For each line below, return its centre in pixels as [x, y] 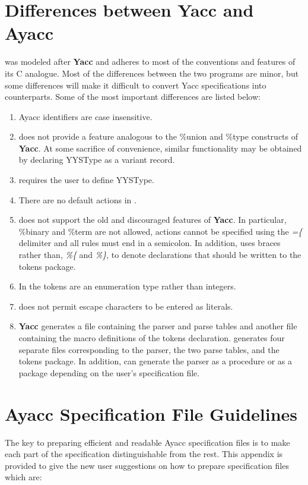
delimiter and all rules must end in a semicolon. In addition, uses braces [150, 243]
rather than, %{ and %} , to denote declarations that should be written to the [160, 255]
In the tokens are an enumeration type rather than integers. [127, 286]
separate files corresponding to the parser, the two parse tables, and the [149, 349]
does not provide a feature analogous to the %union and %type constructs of [158, 136]
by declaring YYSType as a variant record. [97, 160]
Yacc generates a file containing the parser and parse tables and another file [158, 326]
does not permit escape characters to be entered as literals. [126, 306]
